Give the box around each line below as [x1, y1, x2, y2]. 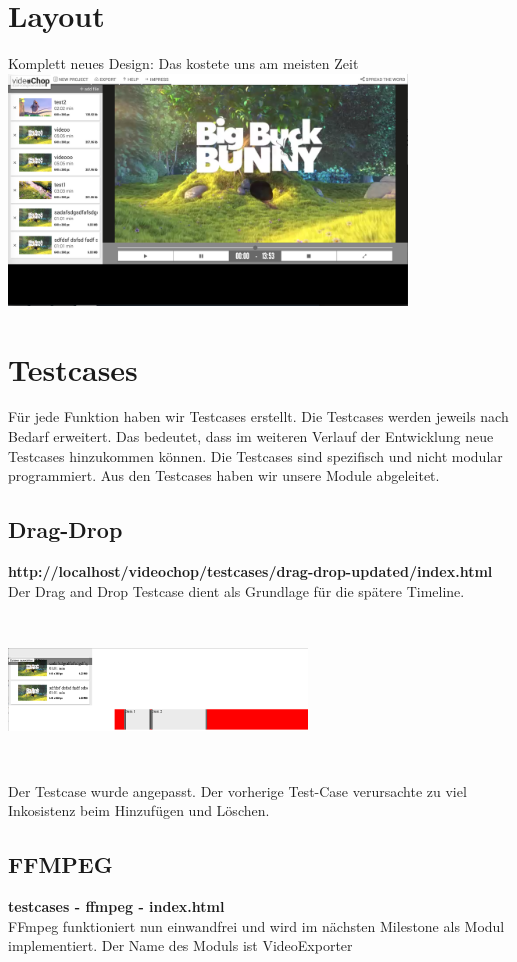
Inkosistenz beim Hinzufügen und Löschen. [8, 800, 270, 821]
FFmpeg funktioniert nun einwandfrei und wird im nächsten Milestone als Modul [8, 915, 505, 936]
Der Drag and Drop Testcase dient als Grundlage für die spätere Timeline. [8, 580, 465, 601]
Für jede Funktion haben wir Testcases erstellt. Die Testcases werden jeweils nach [8, 406, 509, 427]
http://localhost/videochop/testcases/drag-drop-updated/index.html [8, 561, 493, 582]
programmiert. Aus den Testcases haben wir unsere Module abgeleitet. [8, 465, 440, 486]
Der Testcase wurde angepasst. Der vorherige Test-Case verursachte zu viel [8, 780, 467, 801]
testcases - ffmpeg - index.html [8, 896, 225, 917]
